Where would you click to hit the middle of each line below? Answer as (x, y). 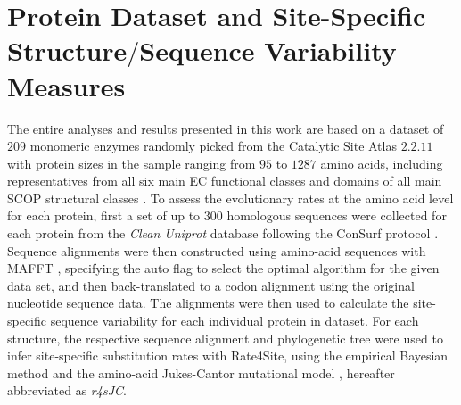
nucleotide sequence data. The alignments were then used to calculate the (208, 303)
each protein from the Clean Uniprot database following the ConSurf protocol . (223, 233)
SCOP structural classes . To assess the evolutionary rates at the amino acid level (230, 198)
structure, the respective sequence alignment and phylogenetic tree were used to (225, 338)
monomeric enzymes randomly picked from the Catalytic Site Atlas (213, 146)
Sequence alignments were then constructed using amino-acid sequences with (217, 250)
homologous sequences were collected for (337, 215)
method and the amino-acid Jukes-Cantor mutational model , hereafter (201, 372)
